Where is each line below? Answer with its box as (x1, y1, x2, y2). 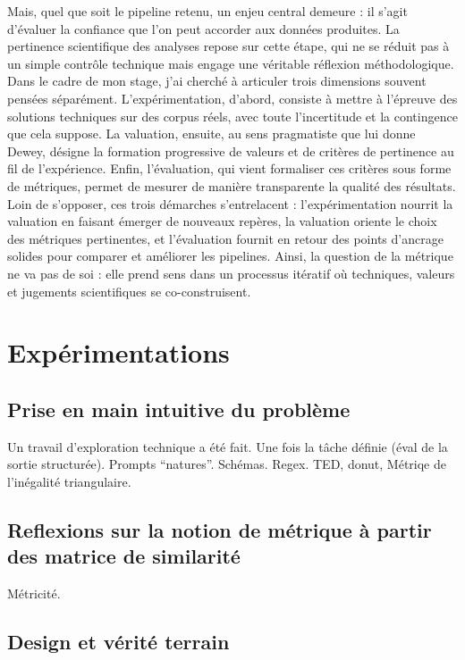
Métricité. (7, 584, 61, 603)
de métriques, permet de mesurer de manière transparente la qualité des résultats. (7, 176, 456, 195)
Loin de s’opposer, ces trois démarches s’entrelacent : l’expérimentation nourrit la (7, 194, 453, 213)
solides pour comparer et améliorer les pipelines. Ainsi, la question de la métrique (7, 246, 453, 265)
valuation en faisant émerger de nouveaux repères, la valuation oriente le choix (7, 212, 437, 230)
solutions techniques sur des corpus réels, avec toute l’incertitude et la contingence (7, 106, 458, 125)
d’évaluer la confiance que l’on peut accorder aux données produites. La (7, 19, 400, 38)
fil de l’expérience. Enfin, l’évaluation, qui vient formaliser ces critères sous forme (7, 159, 452, 178)
